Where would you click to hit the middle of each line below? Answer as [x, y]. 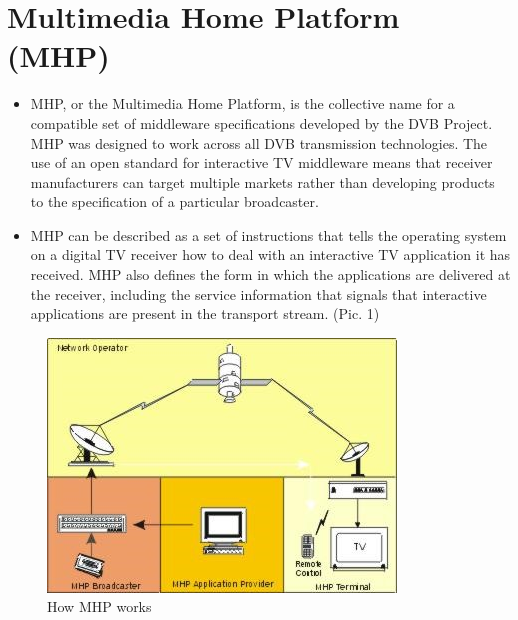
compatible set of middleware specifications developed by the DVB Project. [261, 122]
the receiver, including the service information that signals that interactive [258, 293]
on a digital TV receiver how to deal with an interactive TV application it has [270, 254]
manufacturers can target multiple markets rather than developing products [262, 181]
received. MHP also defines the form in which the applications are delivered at [270, 274]
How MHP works [99, 606]
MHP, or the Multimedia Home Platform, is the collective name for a [242, 103]
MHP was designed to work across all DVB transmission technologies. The [259, 142]
